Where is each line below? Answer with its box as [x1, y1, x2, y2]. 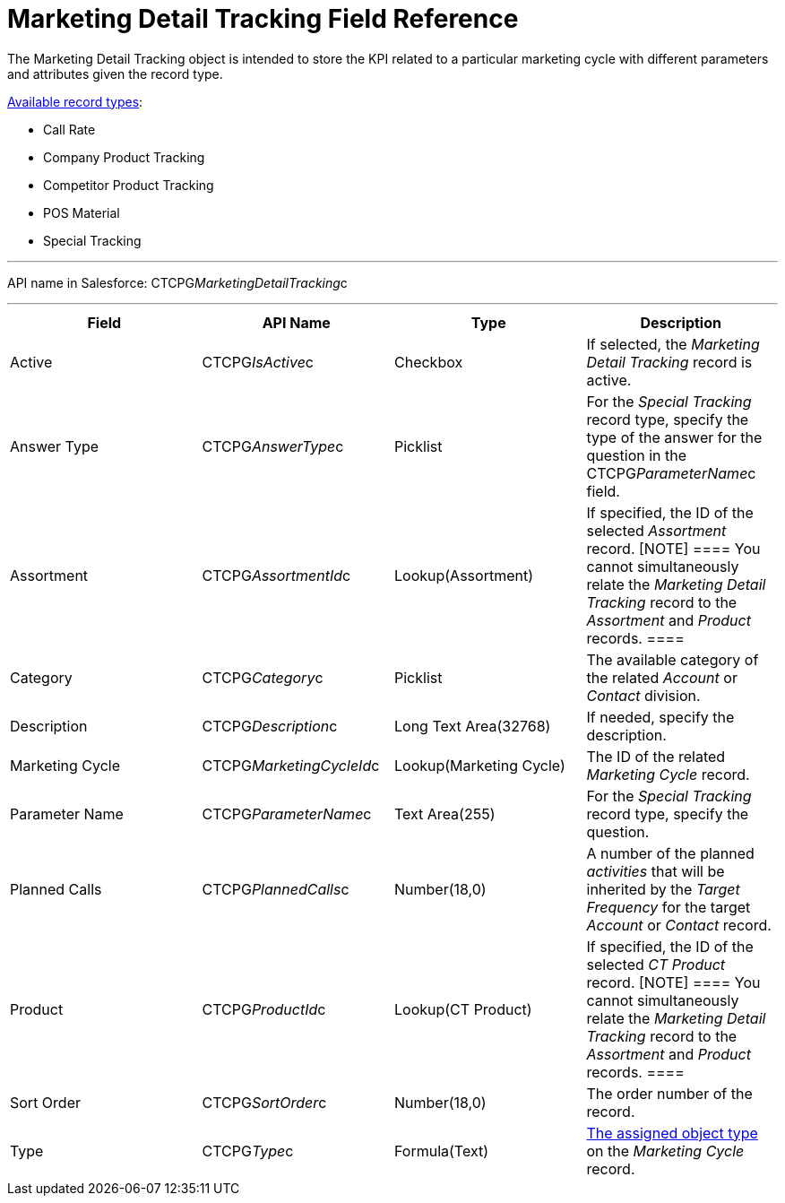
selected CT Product [586, 955, 726, 974]
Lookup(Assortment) [394, 566, 534, 584]
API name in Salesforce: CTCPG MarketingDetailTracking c [7, 274, 348, 290]
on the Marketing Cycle [586, 1141, 745, 1160]
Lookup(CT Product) [394, 1000, 532, 1018]
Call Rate [43, 121, 96, 137]
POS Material [43, 204, 120, 221]
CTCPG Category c [202, 668, 323, 687]
